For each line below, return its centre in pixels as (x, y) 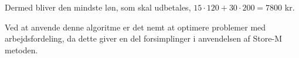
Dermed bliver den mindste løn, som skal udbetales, (98, 7)
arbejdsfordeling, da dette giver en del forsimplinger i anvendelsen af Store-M (144, 38)
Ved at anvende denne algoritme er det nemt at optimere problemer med (135, 27)
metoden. (21, 50)
